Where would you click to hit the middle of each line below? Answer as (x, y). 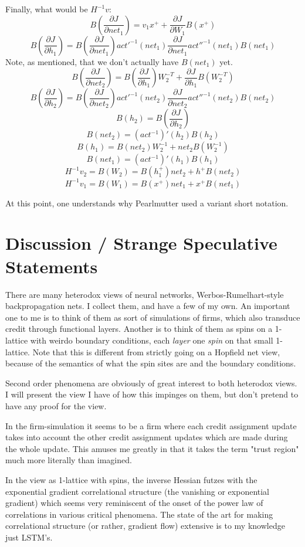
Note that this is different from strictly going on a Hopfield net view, (156, 351)
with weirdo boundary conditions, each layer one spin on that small (152, 340)
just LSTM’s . (29, 537)
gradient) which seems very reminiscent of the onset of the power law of (134, 503)
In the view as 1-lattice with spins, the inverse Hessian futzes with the (131, 479)
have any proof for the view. (56, 405)
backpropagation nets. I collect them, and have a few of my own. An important (148, 306)
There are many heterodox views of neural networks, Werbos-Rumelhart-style (145, 294)
